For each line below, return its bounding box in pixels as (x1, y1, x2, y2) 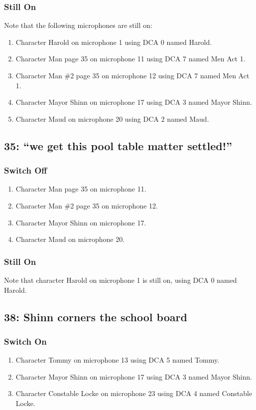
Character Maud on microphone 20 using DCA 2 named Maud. (15, 113, 209, 124)
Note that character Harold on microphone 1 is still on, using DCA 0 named (4, 274, 237, 285)
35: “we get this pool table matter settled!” (4, 138, 233, 153)
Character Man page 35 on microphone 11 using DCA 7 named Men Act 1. (15, 53, 246, 64)
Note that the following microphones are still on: (4, 20, 152, 30)
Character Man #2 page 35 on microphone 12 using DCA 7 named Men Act (15, 70, 250, 80)
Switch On (4, 335, 47, 347)
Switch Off (4, 164, 47, 177)
